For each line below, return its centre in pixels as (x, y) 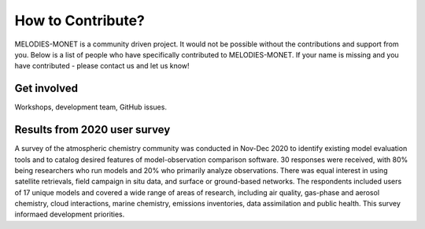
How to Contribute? (80, 20)
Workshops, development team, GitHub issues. (91, 107)
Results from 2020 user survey (92, 130)
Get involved (46, 89)
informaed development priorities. (70, 214)
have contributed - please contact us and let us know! (102, 66)
